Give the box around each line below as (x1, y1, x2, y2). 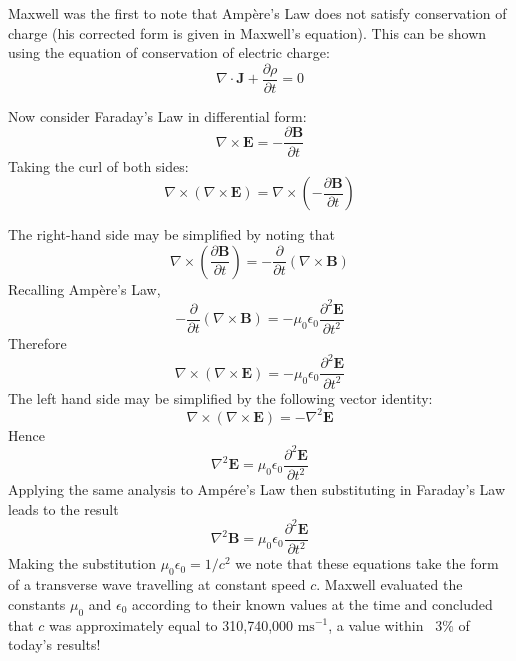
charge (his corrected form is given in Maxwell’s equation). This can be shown (8, 22, 487, 43)
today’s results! (8, 634, 101, 655)
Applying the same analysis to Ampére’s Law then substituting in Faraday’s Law (8, 479, 506, 500)
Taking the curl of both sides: (8, 155, 189, 176)
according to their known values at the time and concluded (132, 593, 493, 614)
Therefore (8, 333, 67, 354)
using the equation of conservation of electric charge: (8, 42, 330, 63)
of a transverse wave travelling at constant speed (8, 574, 306, 595)
